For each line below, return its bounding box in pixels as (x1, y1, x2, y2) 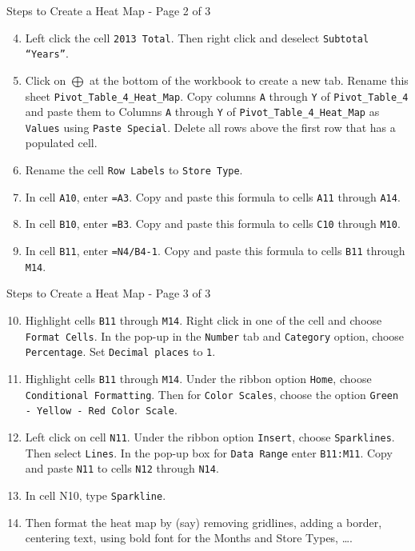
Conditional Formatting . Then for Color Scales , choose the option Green (25, 385, 399, 402)
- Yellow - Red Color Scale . (25, 401, 178, 418)
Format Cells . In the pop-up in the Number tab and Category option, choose (25, 327, 405, 344)
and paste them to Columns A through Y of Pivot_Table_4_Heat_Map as (25, 103, 380, 120)
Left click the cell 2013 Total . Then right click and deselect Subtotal (25, 29, 369, 46)
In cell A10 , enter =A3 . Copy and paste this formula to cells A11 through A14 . (25, 188, 401, 205)
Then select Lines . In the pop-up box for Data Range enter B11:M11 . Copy (25, 444, 393, 461)
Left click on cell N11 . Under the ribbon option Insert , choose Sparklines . (25, 428, 395, 445)
